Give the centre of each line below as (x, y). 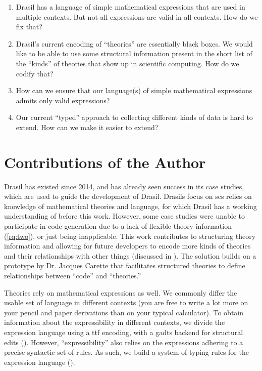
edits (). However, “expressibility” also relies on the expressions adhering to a (124, 342)
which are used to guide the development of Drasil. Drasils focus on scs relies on (128, 196)
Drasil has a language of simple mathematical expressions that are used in (130, 7)
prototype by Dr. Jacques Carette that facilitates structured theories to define (125, 265)
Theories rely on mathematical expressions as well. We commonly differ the (121, 292)
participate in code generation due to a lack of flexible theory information (118, 226)
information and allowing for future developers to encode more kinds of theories (127, 246)
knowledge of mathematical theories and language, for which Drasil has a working (130, 206)
